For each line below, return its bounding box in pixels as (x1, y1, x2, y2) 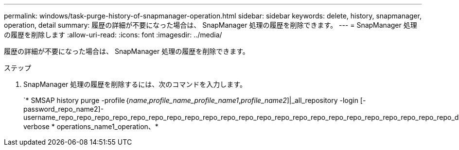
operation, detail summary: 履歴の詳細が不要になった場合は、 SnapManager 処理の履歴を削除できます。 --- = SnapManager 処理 (4, 21, 417, 29)
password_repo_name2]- (23, 105, 104, 113)
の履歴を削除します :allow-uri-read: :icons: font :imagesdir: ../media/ (4, 31, 222, 39)
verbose (23, 122, 50, 131)
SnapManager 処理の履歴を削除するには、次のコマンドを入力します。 (23, 80, 247, 88)
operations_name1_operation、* (56, 122, 159, 131)
